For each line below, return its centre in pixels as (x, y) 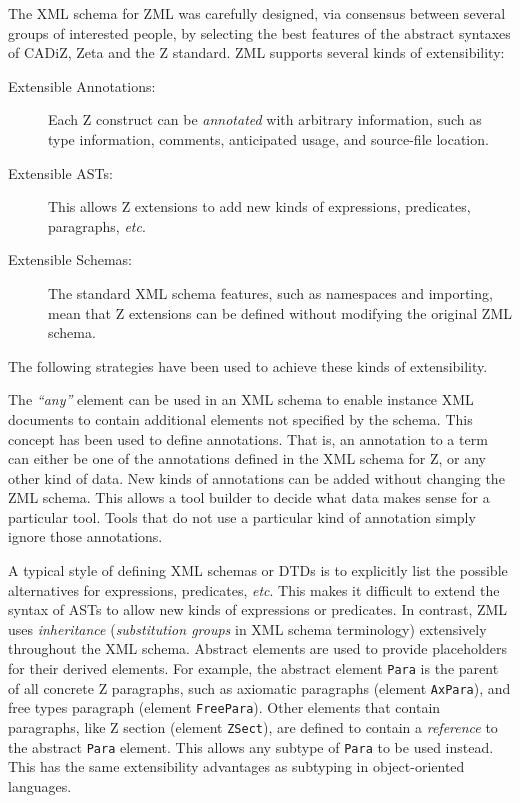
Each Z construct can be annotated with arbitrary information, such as (265, 119)
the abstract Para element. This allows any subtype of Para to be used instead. (251, 746)
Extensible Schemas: (70, 259)
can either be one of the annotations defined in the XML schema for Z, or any (247, 458)
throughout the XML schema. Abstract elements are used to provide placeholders (257, 648)
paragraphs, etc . (97, 225)
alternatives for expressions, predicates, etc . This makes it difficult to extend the (254, 589)
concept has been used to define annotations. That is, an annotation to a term (248, 438)
